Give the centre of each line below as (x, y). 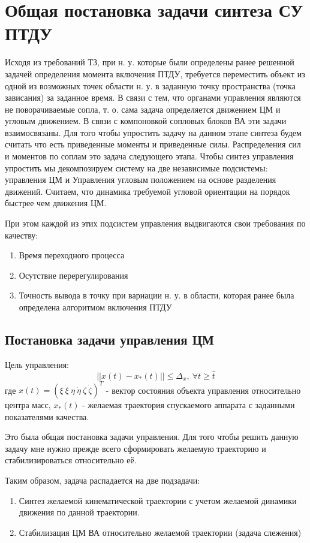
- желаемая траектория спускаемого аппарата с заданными (189, 405)
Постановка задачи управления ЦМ (109, 339)
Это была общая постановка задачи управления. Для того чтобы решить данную (152, 437)
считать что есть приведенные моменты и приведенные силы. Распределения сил (153, 144)
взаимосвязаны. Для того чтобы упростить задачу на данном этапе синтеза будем (153, 132)
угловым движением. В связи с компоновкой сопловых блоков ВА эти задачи (146, 121)
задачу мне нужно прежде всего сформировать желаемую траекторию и (136, 448)
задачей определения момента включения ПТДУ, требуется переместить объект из (155, 73)
